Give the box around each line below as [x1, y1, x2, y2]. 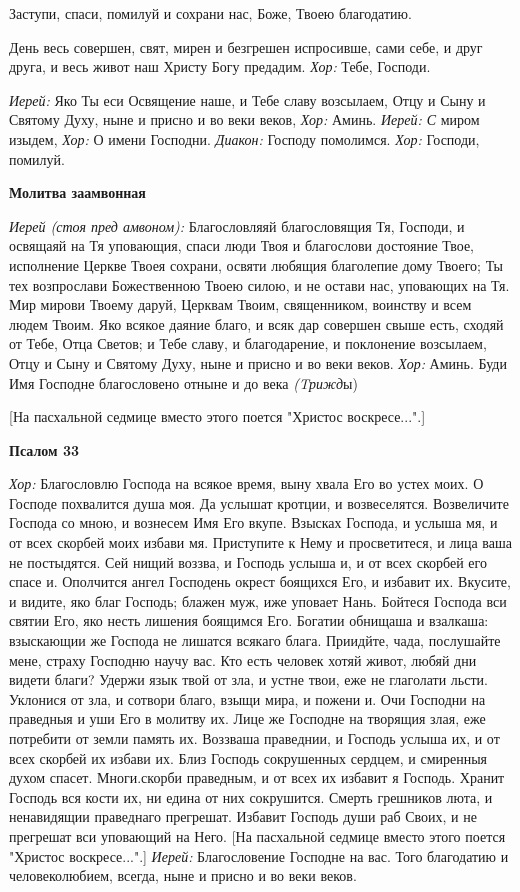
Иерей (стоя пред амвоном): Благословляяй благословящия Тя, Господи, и [9, 215, 465, 236]
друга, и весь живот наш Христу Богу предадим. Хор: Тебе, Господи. [9, 56, 431, 77]
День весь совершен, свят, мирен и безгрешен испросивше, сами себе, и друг [9, 36, 483, 57]
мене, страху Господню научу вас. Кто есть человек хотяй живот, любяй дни [9, 649, 477, 670]
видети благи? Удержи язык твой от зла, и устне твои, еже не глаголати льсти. [9, 669, 488, 690]
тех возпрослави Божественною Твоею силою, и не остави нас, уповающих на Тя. [9, 274, 510, 295]
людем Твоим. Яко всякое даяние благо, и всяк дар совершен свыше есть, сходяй [9, 313, 504, 334]
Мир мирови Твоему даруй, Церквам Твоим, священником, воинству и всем [9, 294, 472, 315]
